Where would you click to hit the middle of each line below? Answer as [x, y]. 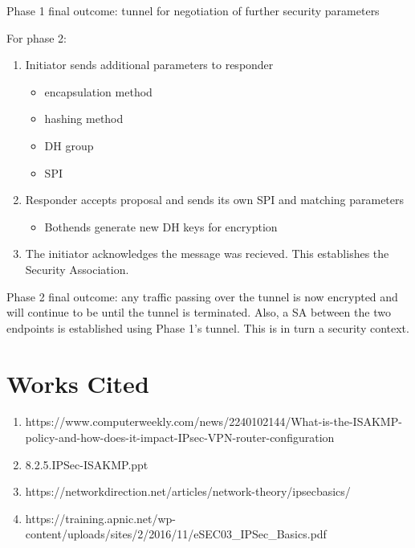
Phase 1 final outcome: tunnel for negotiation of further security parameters [193, 10]
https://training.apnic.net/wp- [101, 518]
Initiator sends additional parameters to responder [149, 65]
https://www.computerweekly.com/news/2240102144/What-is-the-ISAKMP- [214, 421]
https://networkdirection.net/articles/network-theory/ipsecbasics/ [188, 491]
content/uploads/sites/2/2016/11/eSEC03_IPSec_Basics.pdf [176, 534]
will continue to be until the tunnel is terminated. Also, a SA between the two [199, 312]
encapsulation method [98, 91]
